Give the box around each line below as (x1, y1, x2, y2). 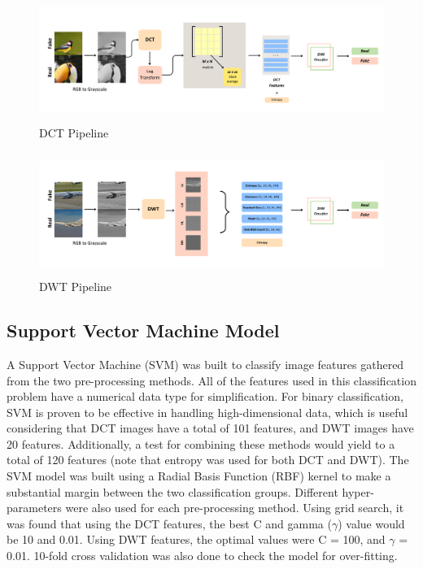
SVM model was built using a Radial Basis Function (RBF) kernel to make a (7, 467, 391, 484)
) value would (338, 515, 405, 532)
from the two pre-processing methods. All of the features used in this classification (7, 371, 416, 389)
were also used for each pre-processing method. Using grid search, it (65, 499, 404, 516)
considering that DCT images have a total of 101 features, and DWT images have (7, 419, 414, 437)
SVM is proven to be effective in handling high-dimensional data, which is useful (7, 403, 408, 420)
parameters (7, 499, 62, 516)
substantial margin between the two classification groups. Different (7, 483, 338, 500)
